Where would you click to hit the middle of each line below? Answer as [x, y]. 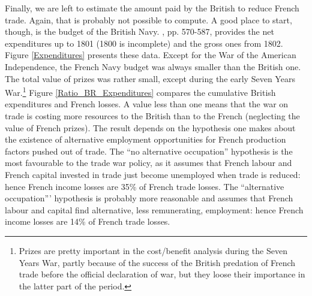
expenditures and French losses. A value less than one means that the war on [147, 104]
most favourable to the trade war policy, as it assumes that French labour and [148, 163]
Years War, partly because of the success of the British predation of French [157, 262]
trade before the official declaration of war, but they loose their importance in [162, 274]
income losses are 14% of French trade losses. [88, 221]
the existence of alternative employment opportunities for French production [145, 139]
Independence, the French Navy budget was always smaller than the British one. [153, 66]
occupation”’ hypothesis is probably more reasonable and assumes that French [149, 198]
